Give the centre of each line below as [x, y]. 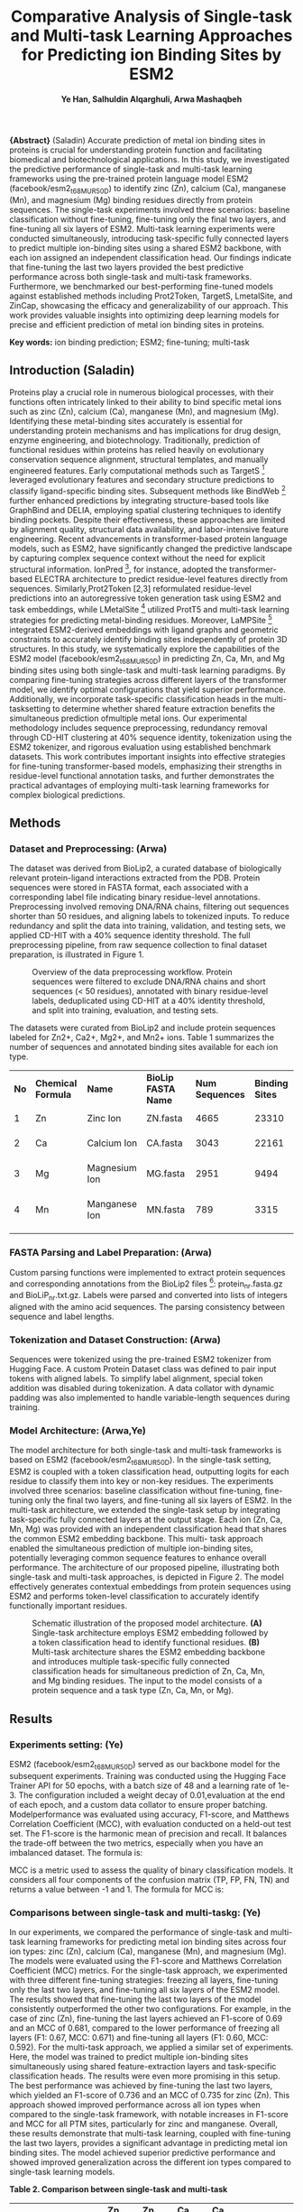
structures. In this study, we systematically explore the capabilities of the [145, 649]
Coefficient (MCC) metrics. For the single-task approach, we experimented [149, 1971]
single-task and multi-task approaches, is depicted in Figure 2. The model [147, 1577]
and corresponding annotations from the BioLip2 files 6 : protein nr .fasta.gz [146, 1284]
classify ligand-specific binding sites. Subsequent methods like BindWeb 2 [147, 490]
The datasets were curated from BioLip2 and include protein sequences [143, 1028]
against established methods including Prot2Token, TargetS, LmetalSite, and [151, 296]
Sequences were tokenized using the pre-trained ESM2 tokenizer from [141, 1359]
